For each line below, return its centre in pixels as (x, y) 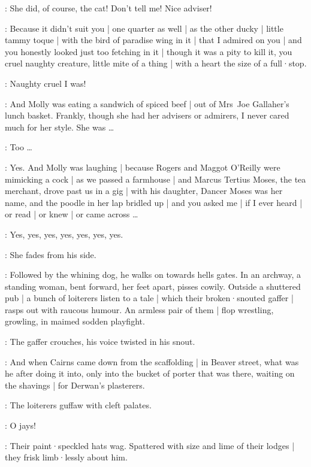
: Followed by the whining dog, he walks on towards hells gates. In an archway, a (153, 275)
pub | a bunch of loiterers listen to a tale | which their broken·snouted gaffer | (149, 298)
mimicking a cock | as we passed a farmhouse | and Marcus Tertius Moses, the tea (155, 179)
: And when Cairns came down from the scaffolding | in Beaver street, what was (152, 361)
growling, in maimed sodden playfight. (75, 321)
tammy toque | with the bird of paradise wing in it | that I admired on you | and (153, 40)
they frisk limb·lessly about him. (66, 457)
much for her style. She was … (60, 127)
